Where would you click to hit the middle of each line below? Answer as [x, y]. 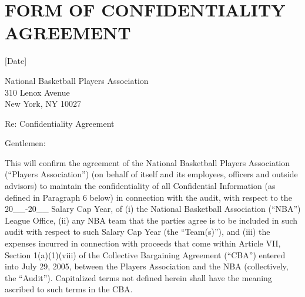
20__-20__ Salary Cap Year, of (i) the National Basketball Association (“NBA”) [153, 209]
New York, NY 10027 [43, 104]
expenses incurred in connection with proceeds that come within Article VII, [143, 243]
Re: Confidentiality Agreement [60, 123]
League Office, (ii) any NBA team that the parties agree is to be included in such [151, 220]
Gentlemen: [25, 143]
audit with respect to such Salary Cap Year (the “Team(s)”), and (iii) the [138, 232]
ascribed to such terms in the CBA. [69, 289]
